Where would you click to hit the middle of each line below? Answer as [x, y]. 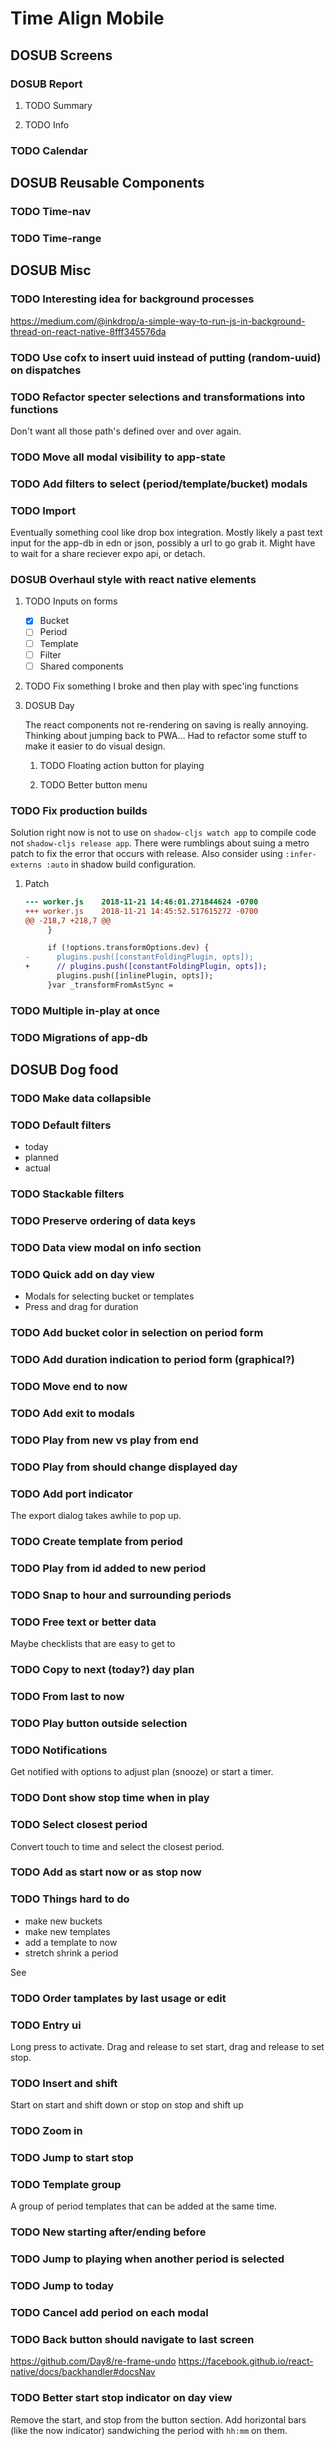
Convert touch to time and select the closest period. [117, 1846]
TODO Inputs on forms [71, 601]
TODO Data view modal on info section [106, 1248]
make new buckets [63, 1921]
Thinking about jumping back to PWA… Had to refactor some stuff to [166, 735]
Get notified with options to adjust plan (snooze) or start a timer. [142, 1772]
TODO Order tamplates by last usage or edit [118, 1998]
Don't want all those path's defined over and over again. [126, 431]
